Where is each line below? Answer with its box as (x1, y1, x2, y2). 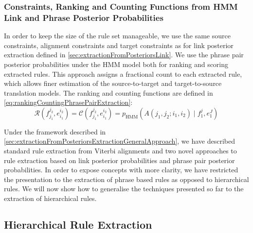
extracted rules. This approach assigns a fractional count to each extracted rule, (4, 68, 242, 79)
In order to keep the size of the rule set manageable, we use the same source (4, 31, 231, 41)
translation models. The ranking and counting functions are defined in (4, 87, 213, 98)
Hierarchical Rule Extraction (4, 217, 152, 232)
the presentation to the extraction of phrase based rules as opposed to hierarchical (4, 174, 249, 184)
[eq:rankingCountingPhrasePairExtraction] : (4, 97, 133, 107)
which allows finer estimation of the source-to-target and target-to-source (4, 78, 222, 88)
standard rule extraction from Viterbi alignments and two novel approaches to (4, 146, 237, 156)
